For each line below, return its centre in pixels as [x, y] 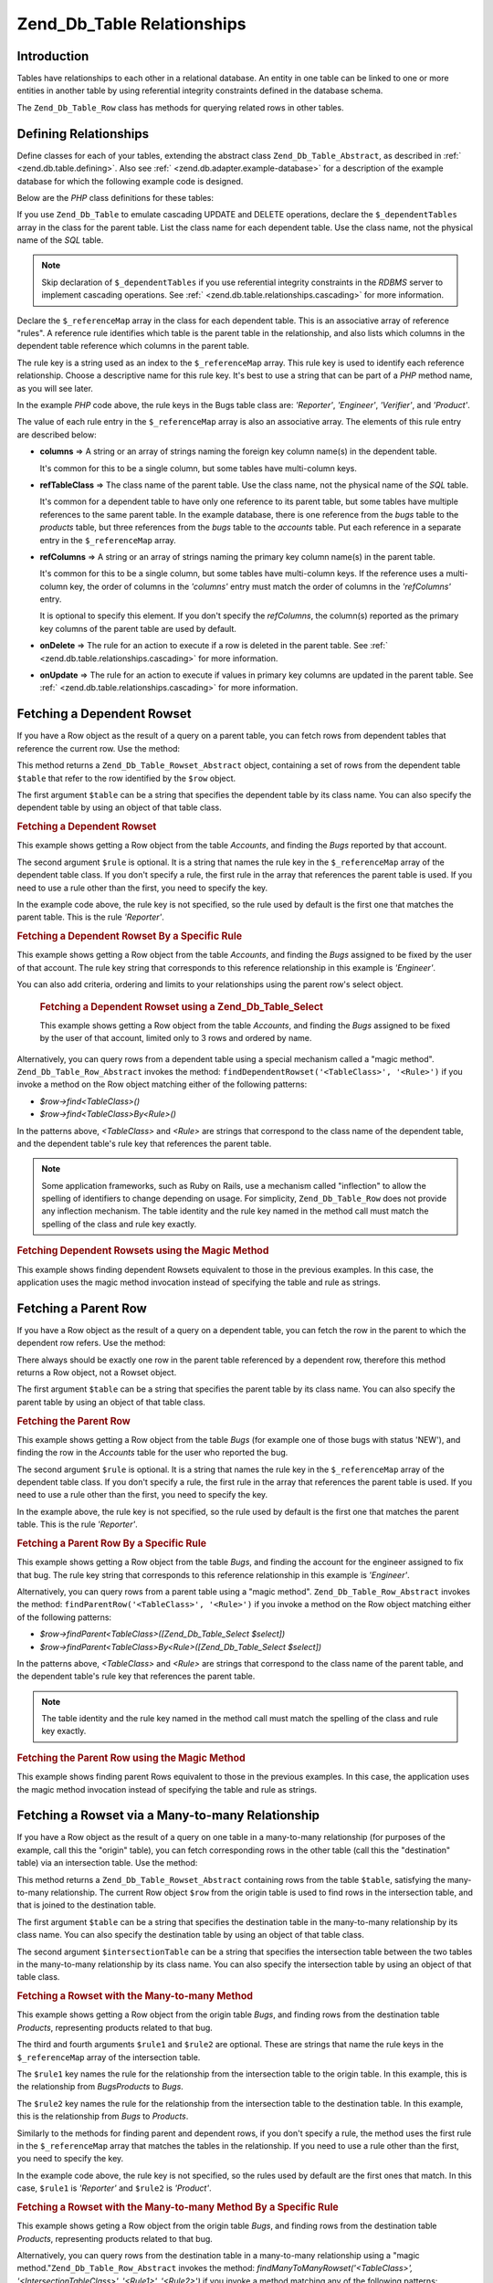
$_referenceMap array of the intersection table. [109, 2057]
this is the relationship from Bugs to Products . [103, 2116]
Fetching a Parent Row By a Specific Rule [112, 1543]
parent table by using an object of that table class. [111, 1402]
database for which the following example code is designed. [130, 181]
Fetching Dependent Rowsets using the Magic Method [143, 1251]
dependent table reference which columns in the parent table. [133, 346]
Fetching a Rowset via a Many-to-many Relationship [168, 1816]
